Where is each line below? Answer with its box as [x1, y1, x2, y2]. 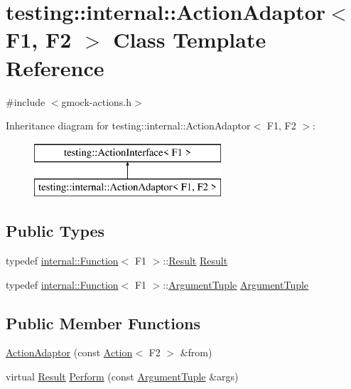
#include [6, 94, 45, 109]
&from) [180, 345, 212, 360]
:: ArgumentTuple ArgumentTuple [163, 277, 309, 292]
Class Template [113, 25, 266, 54]
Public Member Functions [6, 311, 200, 334]
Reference [6, 53, 104, 82]
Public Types [6, 220, 105, 242]
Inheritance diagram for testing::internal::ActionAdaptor [6, 118, 251, 133]
